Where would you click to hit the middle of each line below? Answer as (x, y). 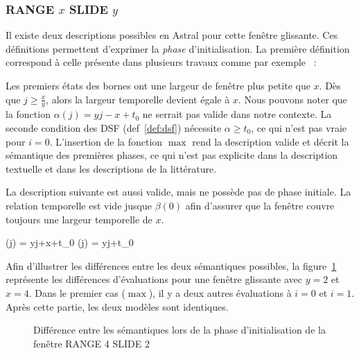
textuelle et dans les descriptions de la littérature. (111, 168)
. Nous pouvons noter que (292, 99)
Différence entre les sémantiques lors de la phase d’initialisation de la (179, 330)
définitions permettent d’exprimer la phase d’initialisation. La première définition (178, 48)
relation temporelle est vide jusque (79, 205)
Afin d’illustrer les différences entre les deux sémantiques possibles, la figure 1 (171, 265)
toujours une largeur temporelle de (79, 219)
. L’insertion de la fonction (106, 141)
